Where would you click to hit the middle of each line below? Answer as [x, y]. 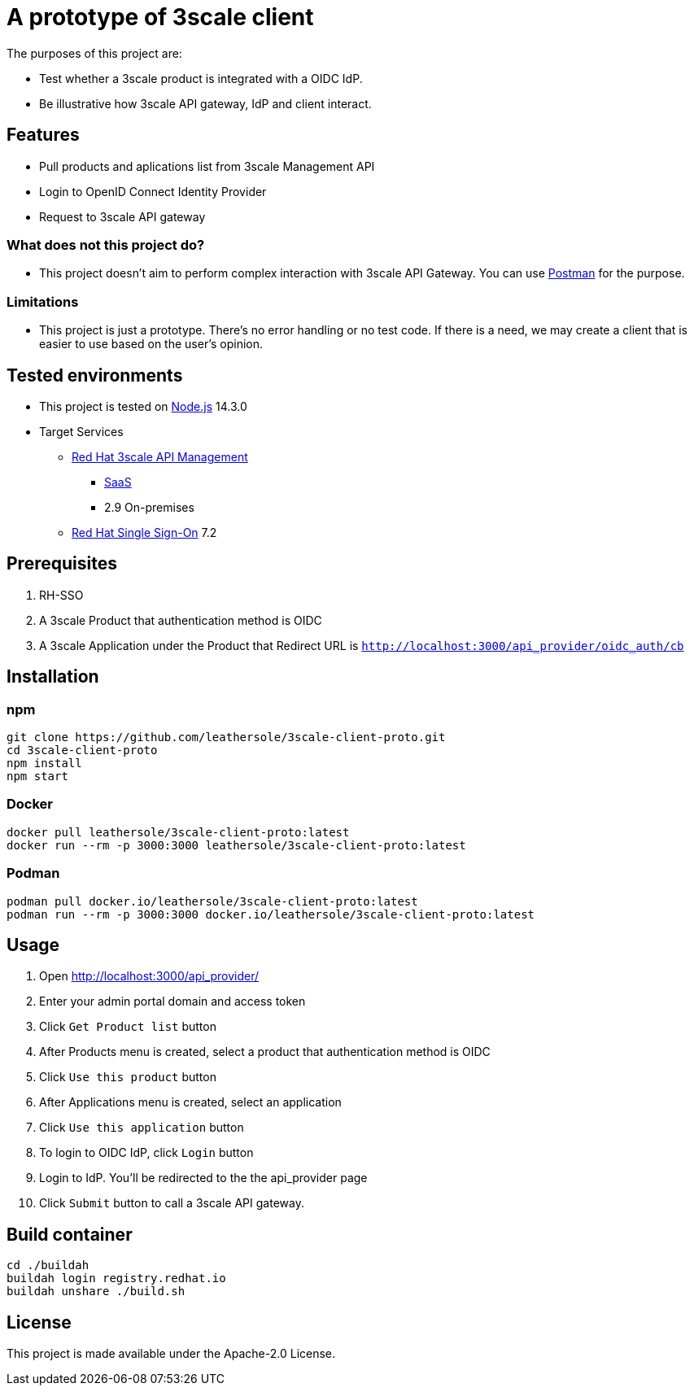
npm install [44, 763]
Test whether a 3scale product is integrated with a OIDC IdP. [201, 78]
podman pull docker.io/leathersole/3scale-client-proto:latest [212, 901]
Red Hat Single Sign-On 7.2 [144, 532]
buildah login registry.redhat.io [116, 1279]
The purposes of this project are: [94, 53]
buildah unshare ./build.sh [96, 1292]
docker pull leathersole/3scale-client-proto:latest [178, 832]
